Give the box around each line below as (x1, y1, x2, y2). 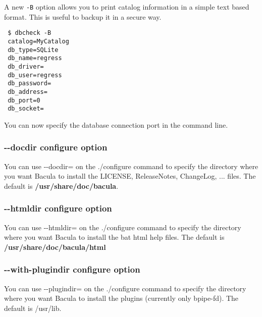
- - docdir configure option (4, 141, 108, 153)
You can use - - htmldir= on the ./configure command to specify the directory (4, 222, 241, 232)
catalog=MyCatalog (8, 37, 69, 45)
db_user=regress (8, 71, 62, 79)
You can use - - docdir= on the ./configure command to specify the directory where (4, 161, 258, 171)
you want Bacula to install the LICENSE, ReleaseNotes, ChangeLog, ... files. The (4, 171, 256, 181)
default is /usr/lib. (4, 302, 62, 313)
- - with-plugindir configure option (4, 263, 140, 276)
